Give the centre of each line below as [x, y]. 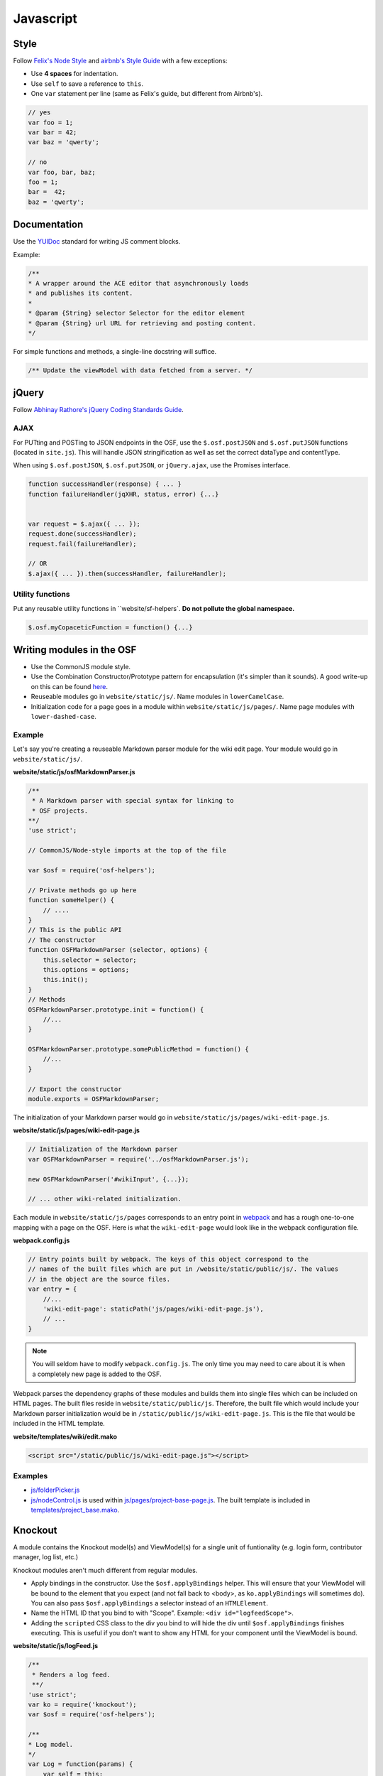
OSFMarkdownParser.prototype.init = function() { [116, 1009]
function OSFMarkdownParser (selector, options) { [118, 950]
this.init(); [66, 980]
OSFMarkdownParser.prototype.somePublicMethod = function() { [138, 1049]
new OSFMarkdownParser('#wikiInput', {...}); [109, 1179]
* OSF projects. [60, 811]
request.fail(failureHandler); [83, 544]
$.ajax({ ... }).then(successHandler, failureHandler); [127, 573]
